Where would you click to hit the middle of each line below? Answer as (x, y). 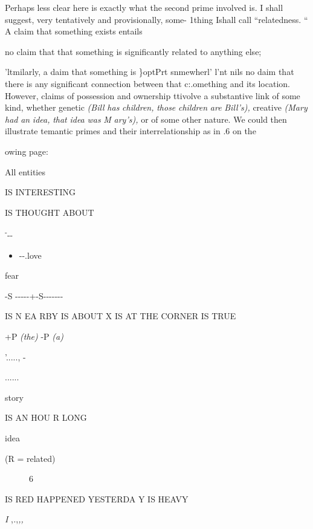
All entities (25, 171)
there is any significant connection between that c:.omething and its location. (147, 83)
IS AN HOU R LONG (46, 417)
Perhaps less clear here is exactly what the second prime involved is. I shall (144, 7)
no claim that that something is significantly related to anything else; (133, 51)
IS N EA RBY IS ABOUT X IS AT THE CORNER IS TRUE (121, 316)
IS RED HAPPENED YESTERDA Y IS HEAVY (97, 498)
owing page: (27, 151)
